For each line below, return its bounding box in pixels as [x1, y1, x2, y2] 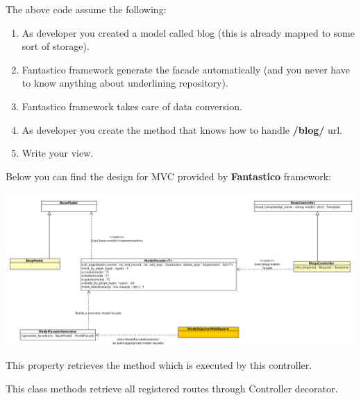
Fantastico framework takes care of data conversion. [22, 98, 242, 113]
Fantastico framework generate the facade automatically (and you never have [22, 62, 350, 76]
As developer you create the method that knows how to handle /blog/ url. [22, 122, 343, 137]
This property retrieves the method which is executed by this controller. [6, 358, 312, 372]
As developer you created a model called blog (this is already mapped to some [22, 25, 355, 40]
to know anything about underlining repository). [22, 76, 228, 90]
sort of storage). [22, 39, 90, 53]
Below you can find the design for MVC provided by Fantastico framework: [6, 168, 331, 183]
